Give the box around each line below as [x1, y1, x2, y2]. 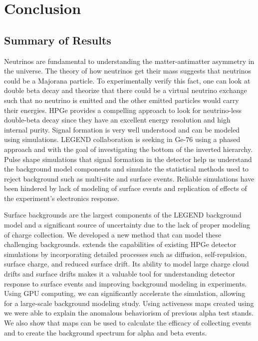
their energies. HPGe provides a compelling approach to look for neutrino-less [4, 104, 242, 115]
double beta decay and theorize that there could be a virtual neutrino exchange [4, 85, 247, 95]
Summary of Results [4, 32, 111, 47]
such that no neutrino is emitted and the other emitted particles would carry [4, 94, 239, 105]
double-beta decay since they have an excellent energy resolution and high [4, 114, 231, 125]
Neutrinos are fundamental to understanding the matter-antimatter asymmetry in [4, 55, 255, 66]
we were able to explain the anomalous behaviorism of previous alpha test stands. [4, 307, 254, 318]
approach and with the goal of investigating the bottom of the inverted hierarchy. [4, 143, 253, 154]
